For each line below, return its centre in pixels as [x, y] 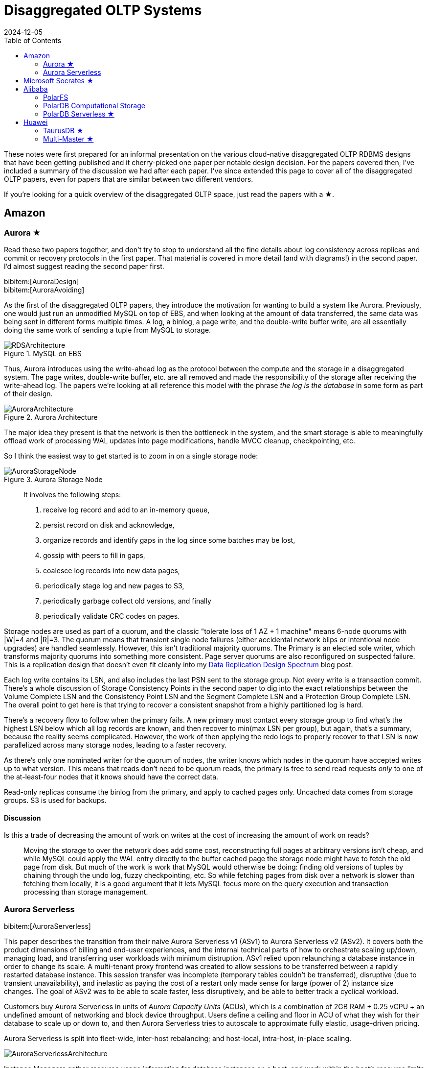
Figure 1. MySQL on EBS [43, 353]
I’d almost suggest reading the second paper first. [84, 266]
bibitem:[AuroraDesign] [42, 281]
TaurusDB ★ [63, 130]
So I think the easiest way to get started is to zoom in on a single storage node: [131, 456]
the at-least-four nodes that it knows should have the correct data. [111, 777]
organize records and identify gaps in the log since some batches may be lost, [169, 540]
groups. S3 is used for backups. [55, 800]
